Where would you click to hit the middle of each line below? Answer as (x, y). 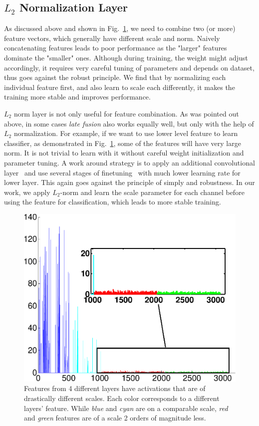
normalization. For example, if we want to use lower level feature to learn (126, 133)
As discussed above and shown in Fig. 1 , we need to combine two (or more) (120, 28)
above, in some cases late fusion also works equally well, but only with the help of (129, 123)
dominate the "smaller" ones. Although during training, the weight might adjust (126, 57)
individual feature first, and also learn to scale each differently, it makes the (120, 87)
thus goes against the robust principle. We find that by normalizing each (115, 77)
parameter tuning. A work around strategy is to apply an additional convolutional (129, 162)
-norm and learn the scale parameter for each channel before (152, 192)
